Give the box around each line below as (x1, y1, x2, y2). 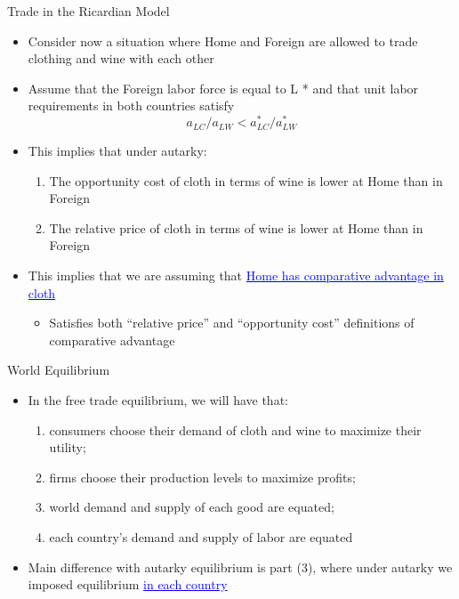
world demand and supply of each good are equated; (49, 498, 334, 516)
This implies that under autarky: (28, 142, 207, 160)
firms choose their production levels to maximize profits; (49, 467, 356, 486)
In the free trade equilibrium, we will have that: (28, 390, 288, 409)
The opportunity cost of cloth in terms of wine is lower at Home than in (49, 171, 443, 190)
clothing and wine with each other (28, 49, 214, 68)
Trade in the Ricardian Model (7, 2, 170, 20)
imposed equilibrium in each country (28, 575, 228, 594)
